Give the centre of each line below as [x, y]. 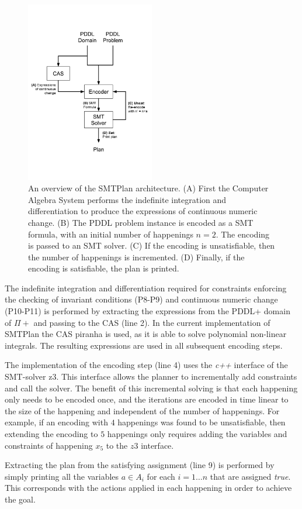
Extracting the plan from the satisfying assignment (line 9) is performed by [140, 465]
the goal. [20, 499]
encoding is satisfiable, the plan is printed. [104, 268]
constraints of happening [49, 445]
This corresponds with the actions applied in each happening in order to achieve [148, 488]
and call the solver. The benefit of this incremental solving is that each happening [151, 388]
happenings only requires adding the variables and [197, 434]
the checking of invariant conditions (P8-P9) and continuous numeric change [141, 299]
